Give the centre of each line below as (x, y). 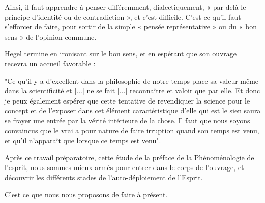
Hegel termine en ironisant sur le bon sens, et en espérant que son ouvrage (121, 54)
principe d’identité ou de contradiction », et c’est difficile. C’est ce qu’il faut (123, 16)
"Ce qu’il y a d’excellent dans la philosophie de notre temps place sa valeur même (132, 80)
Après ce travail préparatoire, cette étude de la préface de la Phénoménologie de (129, 157)
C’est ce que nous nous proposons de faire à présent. (86, 194)
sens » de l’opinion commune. (51, 36)
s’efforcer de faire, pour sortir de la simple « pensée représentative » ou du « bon (131, 27)
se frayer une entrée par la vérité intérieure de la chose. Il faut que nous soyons (127, 120)
